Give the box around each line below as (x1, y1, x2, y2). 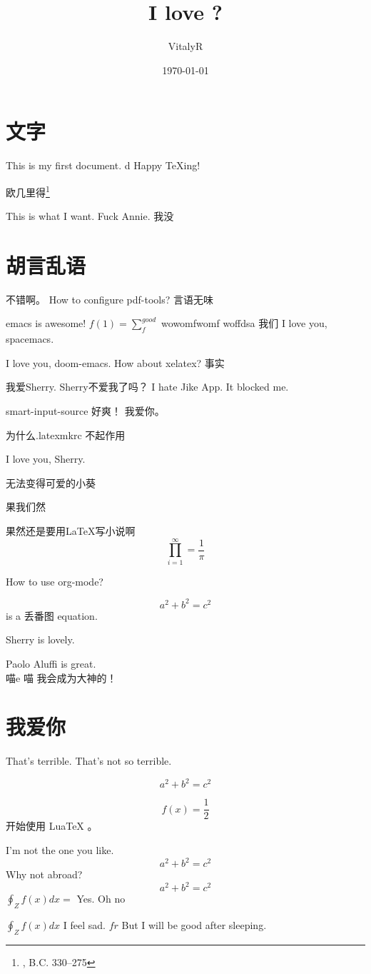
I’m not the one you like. (6, 843, 114, 858)
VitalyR (168, 39, 203, 54)
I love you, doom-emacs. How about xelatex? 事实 (6, 355, 225, 370)
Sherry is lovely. (6, 632, 75, 647)
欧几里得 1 (6, 182, 50, 199)
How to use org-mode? (6, 573, 103, 588)
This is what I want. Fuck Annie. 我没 (6, 209, 174, 224)
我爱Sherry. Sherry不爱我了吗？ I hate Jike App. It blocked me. (6, 379, 289, 394)
